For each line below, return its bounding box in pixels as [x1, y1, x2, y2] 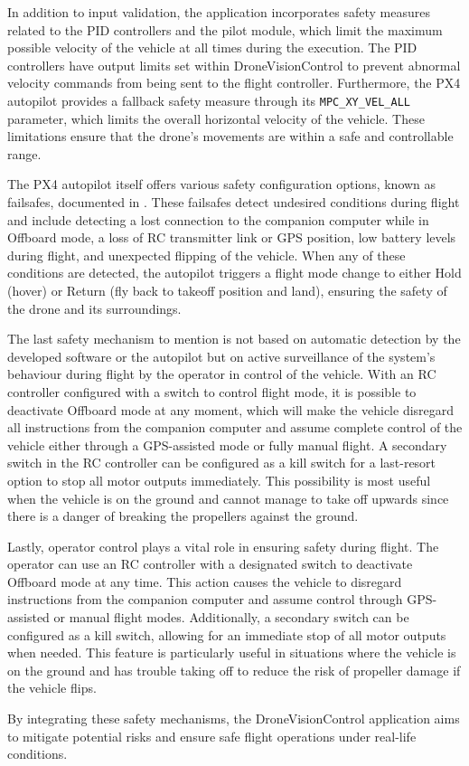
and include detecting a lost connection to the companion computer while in [7, 210, 429, 229]
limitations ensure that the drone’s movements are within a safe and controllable [7, 127, 454, 146]
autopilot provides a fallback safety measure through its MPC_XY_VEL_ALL [7, 90, 411, 109]
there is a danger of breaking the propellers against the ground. [7, 506, 359, 525]
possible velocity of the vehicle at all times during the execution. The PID [7, 38, 417, 57]
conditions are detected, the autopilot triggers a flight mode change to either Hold [7, 263, 462, 282]
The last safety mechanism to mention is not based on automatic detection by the [7, 329, 461, 348]
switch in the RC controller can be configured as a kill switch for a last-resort [7, 453, 436, 472]
